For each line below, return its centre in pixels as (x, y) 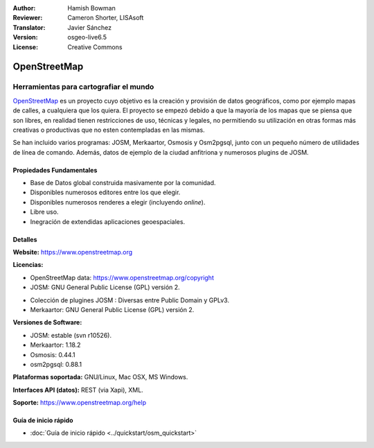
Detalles (25, 239)
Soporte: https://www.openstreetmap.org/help (80, 403)
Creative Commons (95, 47)
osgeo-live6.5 (87, 37)
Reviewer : (28, 18)
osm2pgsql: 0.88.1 (56, 364)
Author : (24, 8)
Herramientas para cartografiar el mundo (83, 87)
